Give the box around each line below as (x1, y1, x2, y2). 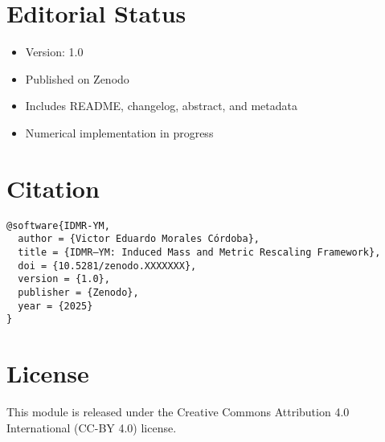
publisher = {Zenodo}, (18, 286, 139, 298)
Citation (6, 171, 100, 204)
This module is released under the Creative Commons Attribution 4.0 (6, 403, 350, 419)
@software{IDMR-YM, (6, 219, 110, 231)
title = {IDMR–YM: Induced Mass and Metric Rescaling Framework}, (18, 246, 381, 258)
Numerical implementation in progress (25, 124, 214, 141)
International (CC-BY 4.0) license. (6, 419, 177, 436)
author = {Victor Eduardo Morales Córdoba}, (18, 233, 260, 245)
